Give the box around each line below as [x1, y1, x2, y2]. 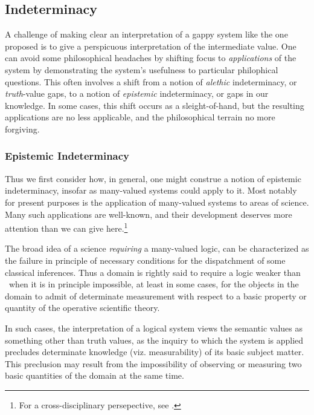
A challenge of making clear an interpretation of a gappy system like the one [5, 28, 288, 41]
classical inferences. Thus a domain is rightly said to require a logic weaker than [5, 266, 301, 278]
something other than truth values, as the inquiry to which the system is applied [5, 333, 304, 346]
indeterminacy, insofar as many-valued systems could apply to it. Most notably [5, 184, 297, 197]
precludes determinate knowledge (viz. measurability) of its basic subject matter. [5, 345, 304, 358]
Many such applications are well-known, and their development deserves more [5, 207, 292, 220]
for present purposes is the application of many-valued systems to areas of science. [5, 195, 309, 208]
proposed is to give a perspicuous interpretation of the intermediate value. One [5, 39, 296, 52]
